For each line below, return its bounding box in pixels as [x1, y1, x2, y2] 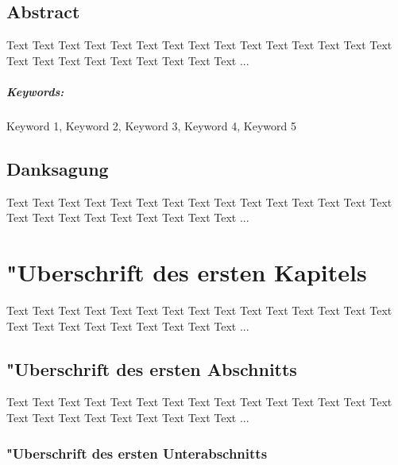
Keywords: [6, 83, 64, 99]
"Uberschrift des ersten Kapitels [6, 256, 367, 289]
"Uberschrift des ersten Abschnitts [6, 356, 297, 381]
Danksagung [6, 156, 109, 180]
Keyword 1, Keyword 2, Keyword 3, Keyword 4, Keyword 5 [6, 117, 296, 134]
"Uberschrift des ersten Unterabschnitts [6, 443, 268, 463]
